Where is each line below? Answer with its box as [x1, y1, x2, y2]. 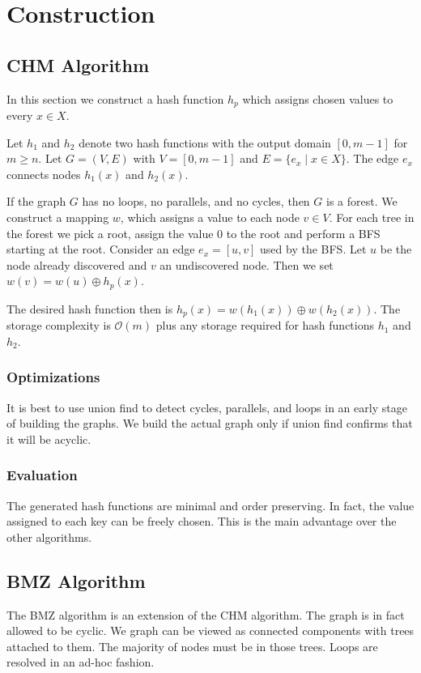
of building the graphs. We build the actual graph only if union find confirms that [6, 415, 413, 432]
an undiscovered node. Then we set [159, 256, 334, 273]
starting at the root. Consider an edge [6, 241, 195, 258]
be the [380, 241, 412, 258]
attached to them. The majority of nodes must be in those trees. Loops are [6, 637, 378, 654]
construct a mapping [6, 209, 109, 225]
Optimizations [6, 367, 100, 387]
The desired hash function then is [6, 300, 173, 317]
